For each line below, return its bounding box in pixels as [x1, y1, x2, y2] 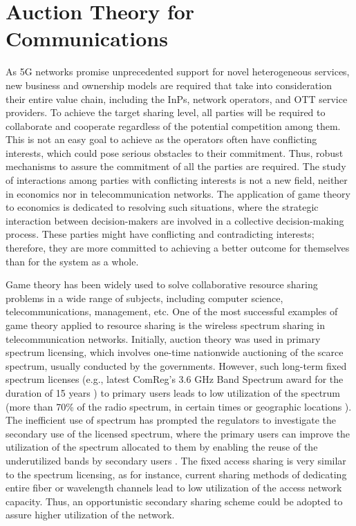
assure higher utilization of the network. [6, 507, 175, 522]
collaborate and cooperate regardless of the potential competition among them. [6, 118, 341, 133]
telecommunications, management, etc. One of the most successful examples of [6, 304, 338, 319]
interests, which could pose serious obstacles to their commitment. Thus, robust [6, 145, 344, 160]
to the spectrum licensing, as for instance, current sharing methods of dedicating [6, 467, 347, 481]
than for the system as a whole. [6, 254, 139, 268]
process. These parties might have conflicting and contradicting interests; [6, 227, 315, 241]
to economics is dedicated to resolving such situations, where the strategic [6, 200, 319, 214]
